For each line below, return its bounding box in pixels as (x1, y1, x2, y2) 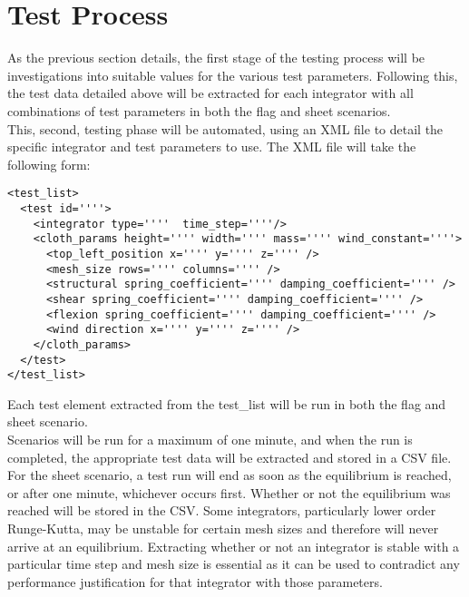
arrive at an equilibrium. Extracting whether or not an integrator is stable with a (7, 536, 460, 555)
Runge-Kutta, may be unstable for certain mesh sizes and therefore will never (7, 518, 439, 537)
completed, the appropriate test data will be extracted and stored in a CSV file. (7, 447, 452, 466)
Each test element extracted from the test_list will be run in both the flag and (7, 394, 446, 413)
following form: (7, 154, 91, 173)
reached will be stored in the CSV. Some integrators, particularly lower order (7, 501, 436, 520)
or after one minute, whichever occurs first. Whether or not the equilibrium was (7, 483, 451, 502)
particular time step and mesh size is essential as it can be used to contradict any (7, 554, 460, 573)
